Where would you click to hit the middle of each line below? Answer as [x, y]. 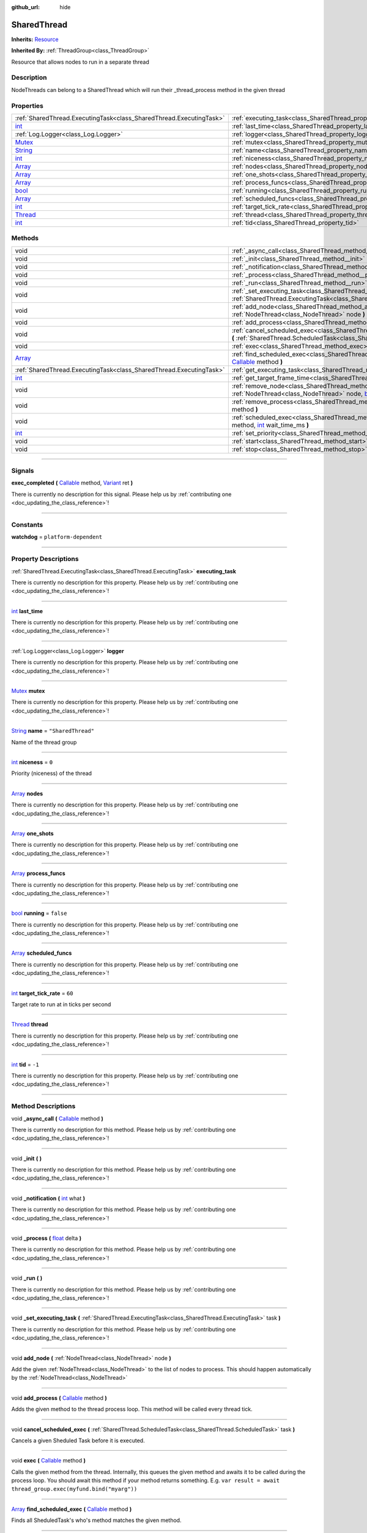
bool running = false [39, 913]
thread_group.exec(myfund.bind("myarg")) [74, 1489]
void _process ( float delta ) [46, 1238]
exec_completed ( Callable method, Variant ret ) [72, 483]
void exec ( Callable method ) [48, 1461]
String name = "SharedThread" [53, 731]
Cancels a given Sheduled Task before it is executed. [78, 1440]
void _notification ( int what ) [48, 1198]
